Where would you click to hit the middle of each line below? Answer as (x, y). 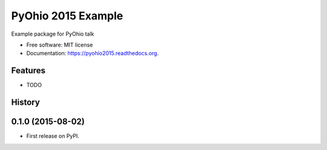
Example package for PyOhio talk (53, 34)
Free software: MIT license (60, 45)
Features (28, 70)
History (26, 103)
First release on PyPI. (53, 136)
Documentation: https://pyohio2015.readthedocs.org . (92, 53)
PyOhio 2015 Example (67, 16)
